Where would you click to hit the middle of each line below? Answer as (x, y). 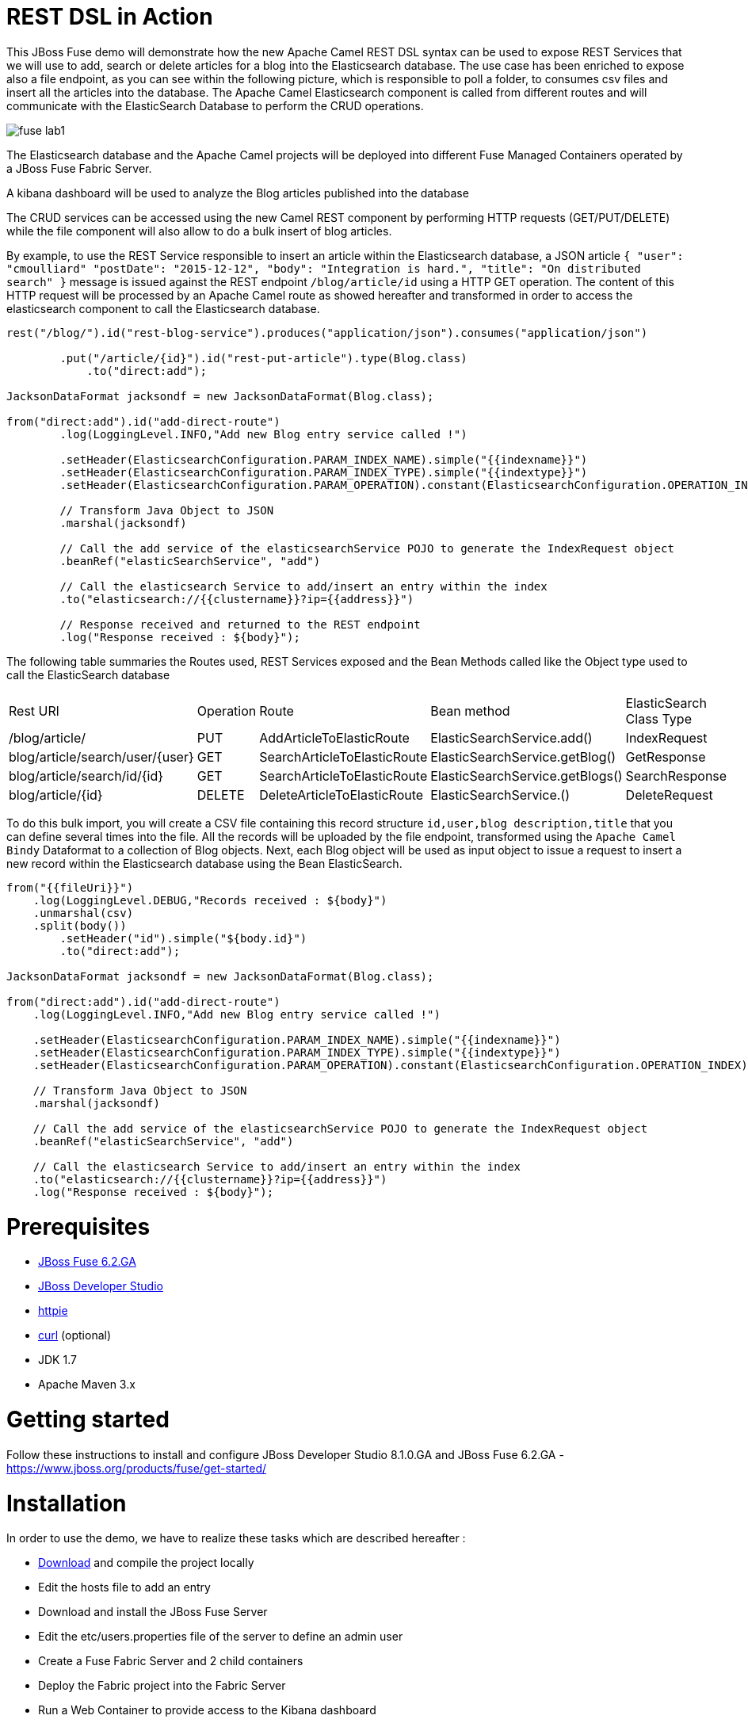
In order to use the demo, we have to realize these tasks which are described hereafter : (236, 1538)
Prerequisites (78, 1226)
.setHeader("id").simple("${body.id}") (183, 938)
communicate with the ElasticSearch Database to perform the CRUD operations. (215, 105)
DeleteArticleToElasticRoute (342, 795)
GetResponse (666, 756)
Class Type (658, 718)
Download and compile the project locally (146, 1563)
